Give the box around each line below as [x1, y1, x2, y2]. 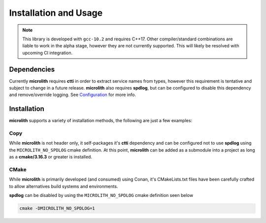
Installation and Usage [9, 7, 103, 18]
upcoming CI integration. [22, 50, 73, 56]
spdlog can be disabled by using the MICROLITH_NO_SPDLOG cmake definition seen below [9, 192, 194, 198]
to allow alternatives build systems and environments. [9, 183, 118, 189]
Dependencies [9, 65, 55, 73]
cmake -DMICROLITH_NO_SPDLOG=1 [19, 206, 96, 211]
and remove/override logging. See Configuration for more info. [9, 92, 136, 98]
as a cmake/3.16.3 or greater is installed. [9, 154, 92, 160]
